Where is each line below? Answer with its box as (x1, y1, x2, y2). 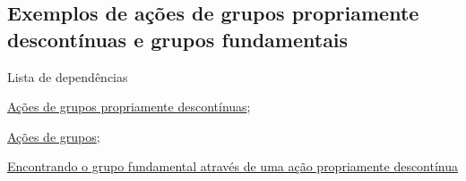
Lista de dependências (7, 67, 128, 86)
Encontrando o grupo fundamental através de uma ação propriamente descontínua (7, 157, 459, 176)
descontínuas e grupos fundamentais (7, 25, 349, 53)
